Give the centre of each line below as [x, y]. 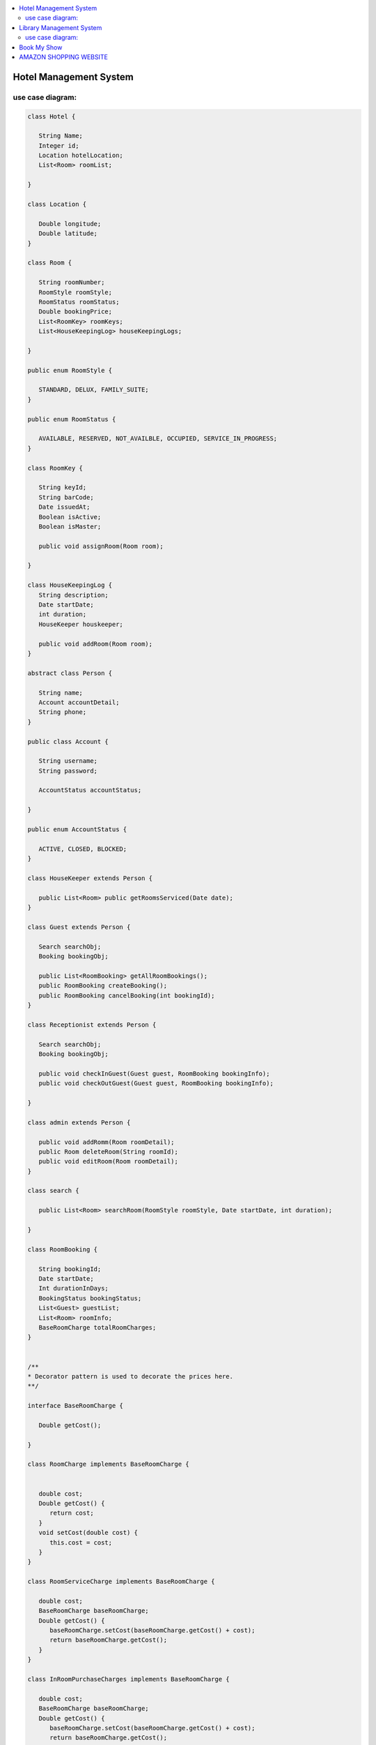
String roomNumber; [72, 282]
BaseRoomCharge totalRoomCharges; [97, 1327]
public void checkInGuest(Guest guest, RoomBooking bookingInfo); [154, 1074]
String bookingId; [70, 1269]
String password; [68, 771]
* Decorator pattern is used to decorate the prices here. [130, 1376]
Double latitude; [68, 233]
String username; [68, 761]
